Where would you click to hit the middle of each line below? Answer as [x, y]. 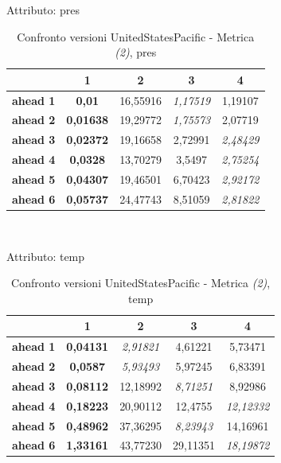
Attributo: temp [46, 256]
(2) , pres [136, 52]
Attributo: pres [43, 10]
